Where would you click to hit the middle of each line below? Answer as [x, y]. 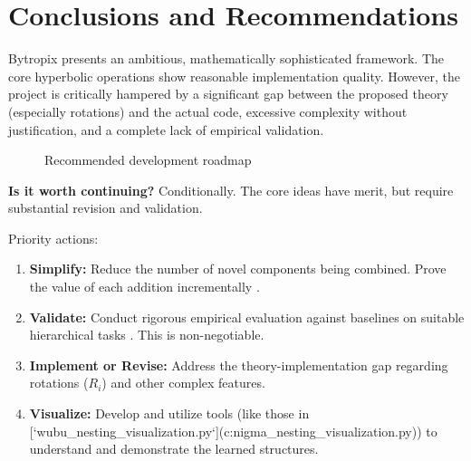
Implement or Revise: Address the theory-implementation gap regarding [239, 365]
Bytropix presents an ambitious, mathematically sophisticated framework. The [226, 58]
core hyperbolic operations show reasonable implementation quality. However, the [234, 76]
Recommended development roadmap [148, 160]
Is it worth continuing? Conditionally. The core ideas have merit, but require [231, 190]
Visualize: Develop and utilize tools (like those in [169, 413]
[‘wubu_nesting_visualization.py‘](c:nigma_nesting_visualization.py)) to [233, 431]
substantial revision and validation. [106, 208]
